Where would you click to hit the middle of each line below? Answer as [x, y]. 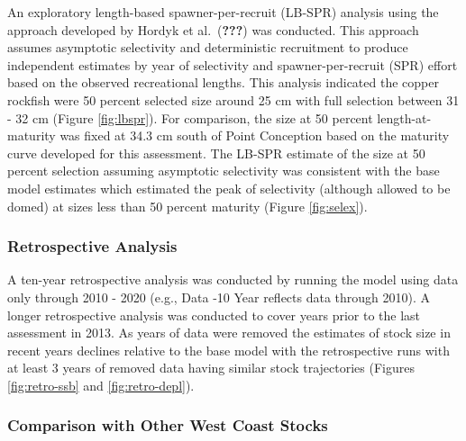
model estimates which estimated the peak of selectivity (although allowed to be [229, 188]
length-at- [404, 117]
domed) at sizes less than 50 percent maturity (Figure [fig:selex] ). [187, 206]
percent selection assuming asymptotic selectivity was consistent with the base [224, 171]
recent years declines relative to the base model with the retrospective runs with [228, 350]
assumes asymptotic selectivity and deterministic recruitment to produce [208, 47]
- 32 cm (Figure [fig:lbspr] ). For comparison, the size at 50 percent [190, 117]
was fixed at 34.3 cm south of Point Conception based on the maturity [255, 135]
